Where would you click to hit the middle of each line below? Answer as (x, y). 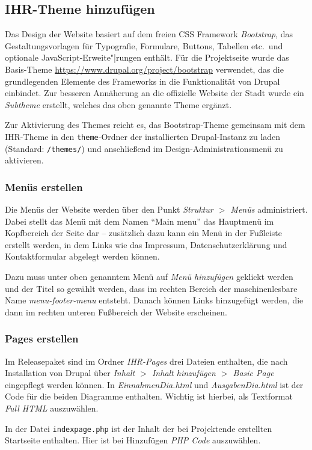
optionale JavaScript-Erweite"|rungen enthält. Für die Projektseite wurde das (147, 57)
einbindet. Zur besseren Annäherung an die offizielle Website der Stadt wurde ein (154, 93)
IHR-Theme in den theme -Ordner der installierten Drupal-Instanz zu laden (143, 136)
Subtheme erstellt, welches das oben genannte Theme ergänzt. (118, 104)
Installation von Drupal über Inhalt (70, 373)
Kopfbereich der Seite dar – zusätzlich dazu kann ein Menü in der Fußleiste (143, 233)
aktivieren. (24, 160)
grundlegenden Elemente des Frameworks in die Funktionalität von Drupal (142, 81)
